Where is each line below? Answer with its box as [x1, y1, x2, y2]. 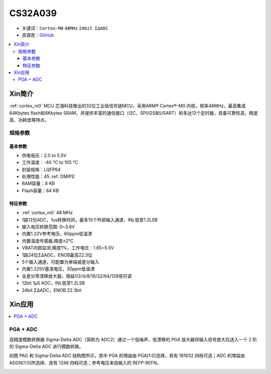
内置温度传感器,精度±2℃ [22, 238, 74, 244]
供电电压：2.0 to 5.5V [22, 152, 67, 158]
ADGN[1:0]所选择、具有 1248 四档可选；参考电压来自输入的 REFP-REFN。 [9, 359, 162, 365]
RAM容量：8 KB [22, 180, 55, 186]
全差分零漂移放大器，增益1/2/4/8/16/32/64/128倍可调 [22, 273, 132, 279]
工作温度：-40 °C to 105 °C [22, 159, 78, 165]
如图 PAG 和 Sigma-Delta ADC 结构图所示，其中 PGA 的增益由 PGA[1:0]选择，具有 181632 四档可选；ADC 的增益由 [9, 352, 245, 359]
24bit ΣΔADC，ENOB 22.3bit [22, 287, 82, 293]
